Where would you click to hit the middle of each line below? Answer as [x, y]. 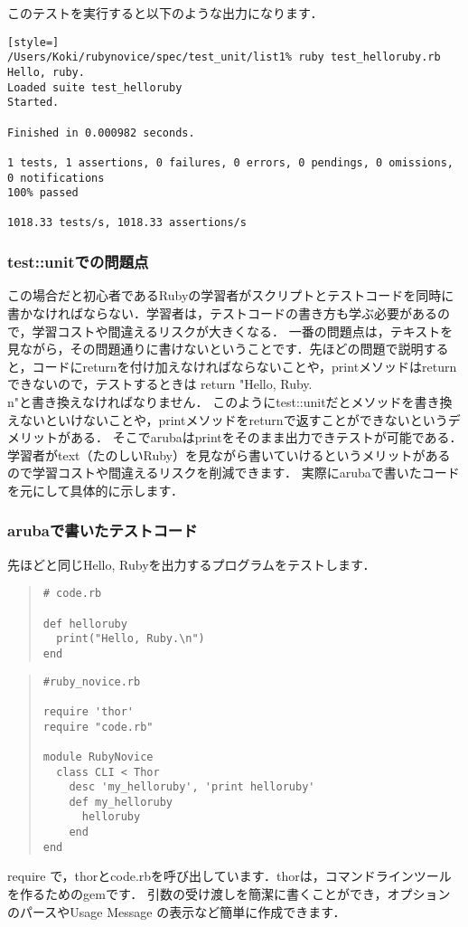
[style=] [33, 42]
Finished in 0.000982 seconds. [101, 132]
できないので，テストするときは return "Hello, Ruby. [160, 384]
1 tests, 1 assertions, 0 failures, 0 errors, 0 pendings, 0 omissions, [230, 162]
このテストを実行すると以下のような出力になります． [165, 13]
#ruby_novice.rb [92, 681]
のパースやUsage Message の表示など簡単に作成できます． [177, 911]
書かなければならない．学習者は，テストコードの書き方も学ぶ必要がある [222, 312]
